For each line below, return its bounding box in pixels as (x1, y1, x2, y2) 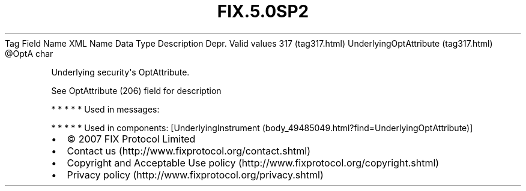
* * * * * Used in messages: (51, 104, 160, 114)
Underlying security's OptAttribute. (51, 66, 190, 77)
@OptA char (5, 48, 53, 59)
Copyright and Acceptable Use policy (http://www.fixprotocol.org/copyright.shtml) (67, 156, 440, 169)
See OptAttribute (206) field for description (51, 85, 222, 96)
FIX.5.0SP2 (217, 1, 309, 22)
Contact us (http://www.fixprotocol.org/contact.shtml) (67, 144, 311, 157)
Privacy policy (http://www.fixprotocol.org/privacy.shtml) (67, 168, 324, 181)
